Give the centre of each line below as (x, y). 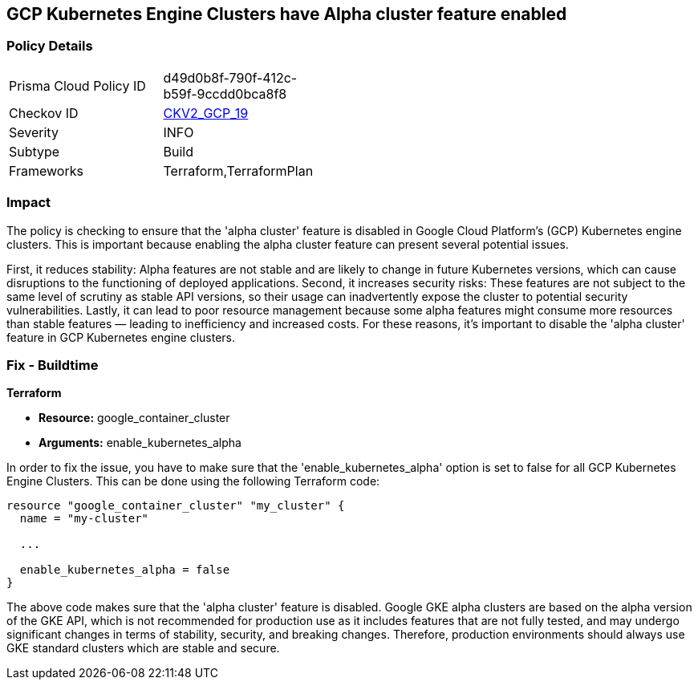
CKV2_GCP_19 (206, 113)
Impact (29, 203)
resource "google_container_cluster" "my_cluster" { (176, 506)
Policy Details (50, 46)
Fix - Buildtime (53, 365)
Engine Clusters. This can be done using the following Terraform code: (193, 481)
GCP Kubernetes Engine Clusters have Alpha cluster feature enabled (287, 14)
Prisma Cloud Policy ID (77, 85)
